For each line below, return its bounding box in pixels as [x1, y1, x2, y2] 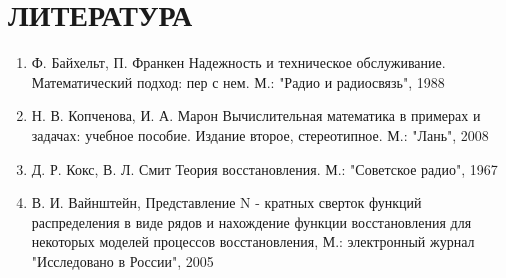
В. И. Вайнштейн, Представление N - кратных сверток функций [31, 192, 422, 213]
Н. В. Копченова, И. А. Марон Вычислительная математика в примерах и [31, 105, 481, 126]
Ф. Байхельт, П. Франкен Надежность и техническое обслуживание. [31, 52, 446, 73]
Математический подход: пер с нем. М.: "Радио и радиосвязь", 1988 [31, 71, 445, 92]
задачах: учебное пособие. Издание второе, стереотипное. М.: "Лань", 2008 [31, 124, 489, 145]
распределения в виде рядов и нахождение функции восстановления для [31, 211, 472, 232]
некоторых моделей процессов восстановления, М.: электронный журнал [31, 231, 475, 252]
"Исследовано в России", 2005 [31, 250, 214, 271]
